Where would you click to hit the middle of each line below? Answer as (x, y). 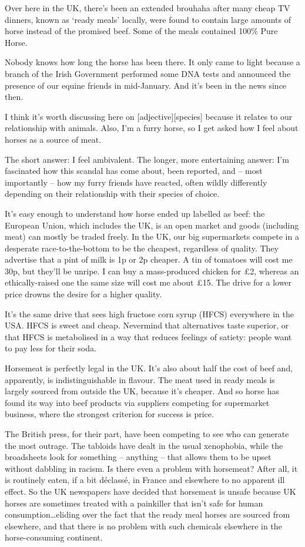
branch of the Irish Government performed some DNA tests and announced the (148, 73)
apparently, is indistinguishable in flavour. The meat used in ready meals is (140, 379)
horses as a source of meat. (53, 139)
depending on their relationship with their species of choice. (112, 194)
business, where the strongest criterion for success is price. (109, 414)
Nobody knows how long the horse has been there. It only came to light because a (152, 62)
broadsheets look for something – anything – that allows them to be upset (138, 457)
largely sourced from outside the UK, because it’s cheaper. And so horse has (142, 391)
